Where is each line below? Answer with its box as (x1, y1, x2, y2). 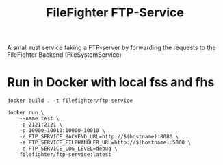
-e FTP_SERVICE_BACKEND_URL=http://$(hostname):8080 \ (19, 134, 179, 140)
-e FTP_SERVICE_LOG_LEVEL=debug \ (19, 145, 118, 152)
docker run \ (7, 110, 44, 116)
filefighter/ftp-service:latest (19, 151, 112, 158)
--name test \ (19, 115, 60, 123)
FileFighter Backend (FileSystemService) (7, 51, 122, 59)
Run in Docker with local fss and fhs (7, 75, 215, 90)
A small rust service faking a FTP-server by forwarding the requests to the (7, 43, 217, 52)
